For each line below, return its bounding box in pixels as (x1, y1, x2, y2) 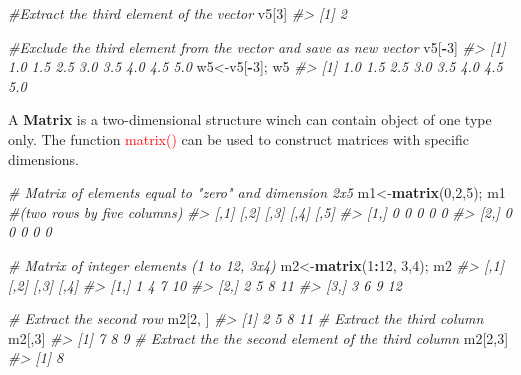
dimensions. (8, 148, 79, 169)
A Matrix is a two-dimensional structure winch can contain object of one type (8, 109, 492, 130)
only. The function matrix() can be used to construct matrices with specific (8, 128, 469, 149)
